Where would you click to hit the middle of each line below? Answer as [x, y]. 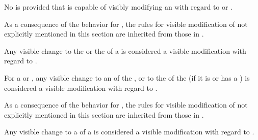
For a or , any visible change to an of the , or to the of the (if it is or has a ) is [127, 77]
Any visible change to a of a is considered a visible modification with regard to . [129, 132]
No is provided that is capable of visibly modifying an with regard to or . [119, 7]
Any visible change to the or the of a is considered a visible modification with [125, 50]
